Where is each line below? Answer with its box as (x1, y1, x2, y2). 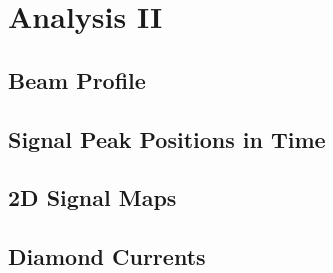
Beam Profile (8, 64, 146, 95)
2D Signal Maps (8, 182, 177, 213)
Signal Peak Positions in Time (8, 123, 326, 154)
